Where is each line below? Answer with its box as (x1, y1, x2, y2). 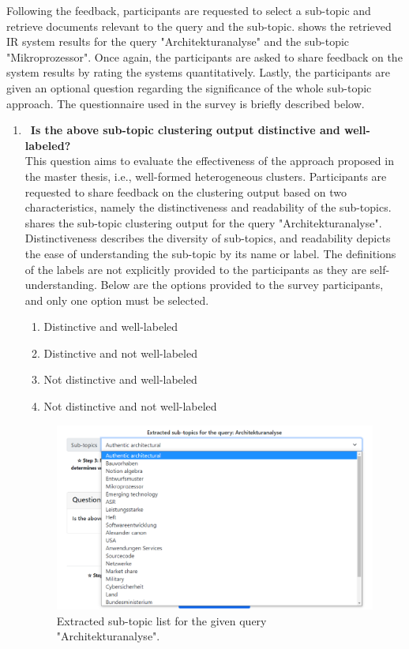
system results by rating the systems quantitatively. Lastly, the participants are (6, 64, 390, 81)
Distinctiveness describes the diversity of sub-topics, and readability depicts (24, 230, 391, 246)
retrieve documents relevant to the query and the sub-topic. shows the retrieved (6, 17, 392, 34)
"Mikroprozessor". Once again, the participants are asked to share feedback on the (6, 48, 403, 65)
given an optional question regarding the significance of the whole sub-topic (6, 79, 372, 96)
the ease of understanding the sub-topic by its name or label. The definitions (24, 245, 396, 261)
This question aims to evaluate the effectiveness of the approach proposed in (24, 152, 394, 169)
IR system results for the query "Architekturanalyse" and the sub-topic (6, 33, 350, 50)
